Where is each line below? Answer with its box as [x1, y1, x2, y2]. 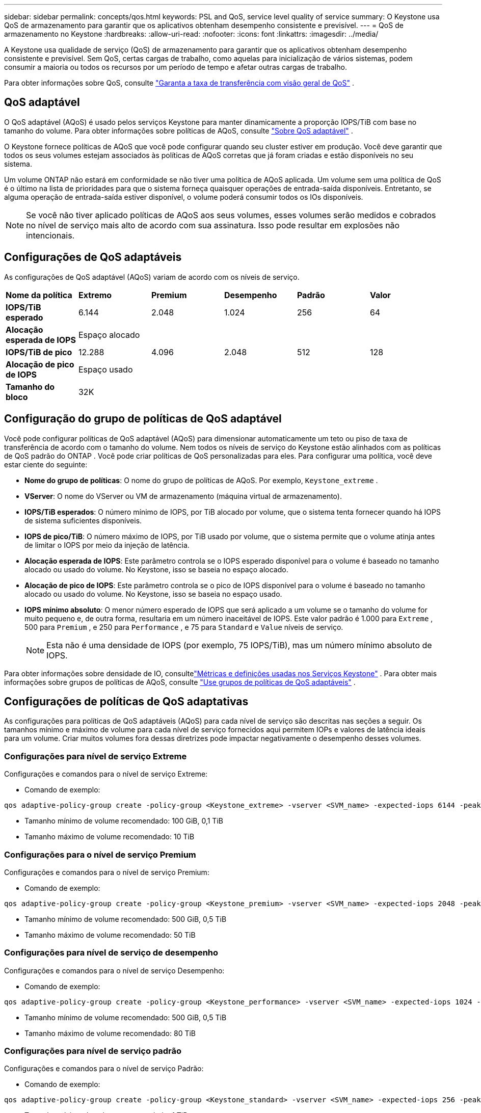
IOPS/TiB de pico [6, 347, 72, 357]
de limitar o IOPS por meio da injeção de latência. [24, 540, 190, 549]
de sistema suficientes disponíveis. [24, 516, 142, 525]
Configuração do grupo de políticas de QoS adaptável [4, 412, 282, 426]
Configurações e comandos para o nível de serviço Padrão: [4, 1064, 204, 1073]
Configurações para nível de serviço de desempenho [4, 947, 219, 958]
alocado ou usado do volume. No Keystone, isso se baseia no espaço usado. [24, 589, 282, 598]
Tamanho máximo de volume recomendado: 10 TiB [24, 832, 195, 841]
